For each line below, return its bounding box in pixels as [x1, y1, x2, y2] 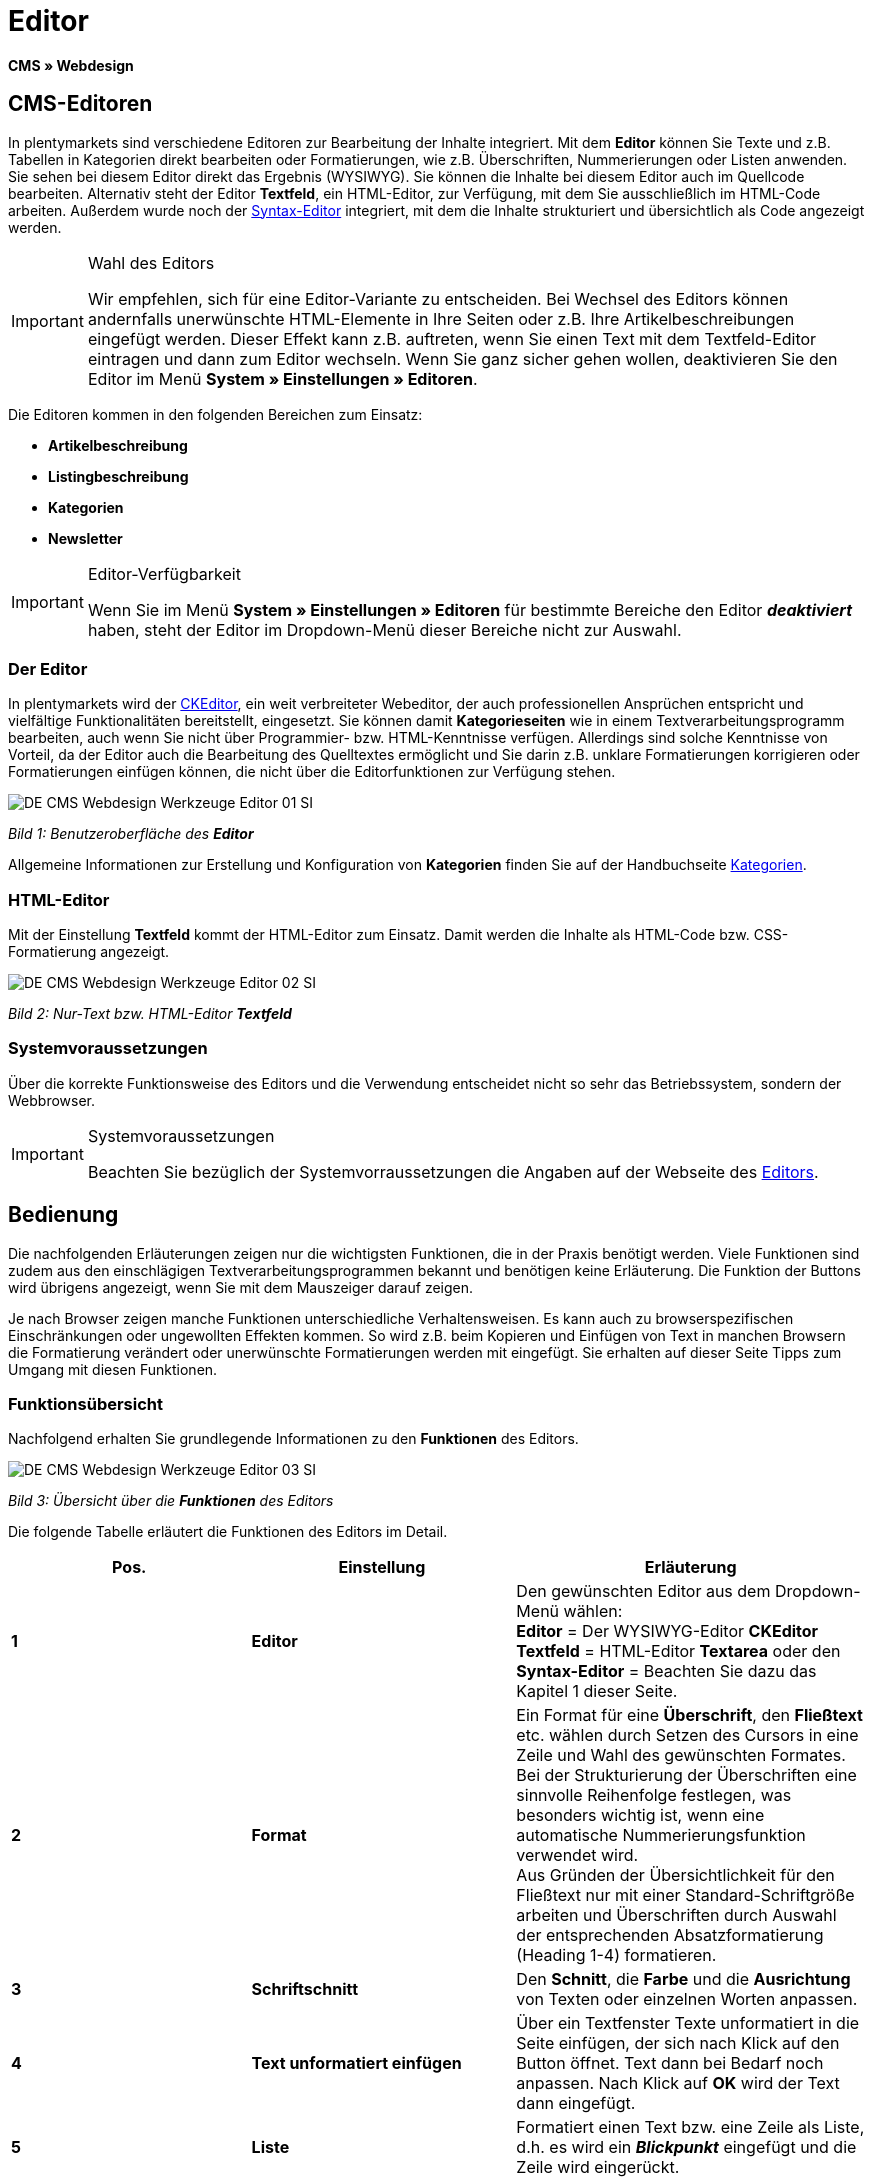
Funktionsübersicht [8, 1394, 164, 1415]
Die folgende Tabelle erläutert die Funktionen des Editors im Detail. [8, 1523, 448, 1541]
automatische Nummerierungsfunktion [516, 1825, 806, 1846]
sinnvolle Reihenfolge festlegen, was [516, 1785, 792, 1806]
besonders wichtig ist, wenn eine [516, 1805, 765, 1826]
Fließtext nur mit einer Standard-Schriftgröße [516, 1885, 855, 1906]
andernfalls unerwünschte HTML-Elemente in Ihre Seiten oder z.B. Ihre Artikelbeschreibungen [87, 308, 795, 329]
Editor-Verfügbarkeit [87, 563, 241, 584]
